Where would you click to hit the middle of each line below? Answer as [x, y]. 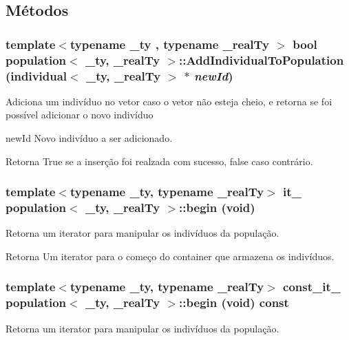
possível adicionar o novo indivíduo [80, 115]
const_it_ [312, 287]
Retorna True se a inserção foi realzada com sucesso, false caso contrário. [159, 161]
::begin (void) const [234, 302]
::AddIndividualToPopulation [262, 60]
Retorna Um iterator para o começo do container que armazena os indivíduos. [170, 256]
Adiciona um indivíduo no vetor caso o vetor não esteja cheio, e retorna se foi [169, 101]
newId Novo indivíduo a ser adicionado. [89, 138]
